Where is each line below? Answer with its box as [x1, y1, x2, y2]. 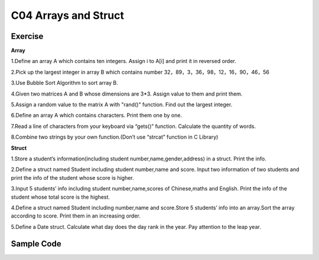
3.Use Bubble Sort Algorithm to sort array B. [11, 80, 118, 87]
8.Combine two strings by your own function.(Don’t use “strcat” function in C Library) [11, 133, 219, 141]
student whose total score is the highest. [11, 193, 110, 200]
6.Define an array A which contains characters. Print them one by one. [11, 112, 183, 119]
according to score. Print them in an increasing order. [11, 212, 141, 219]
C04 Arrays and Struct [11, 9, 124, 22]
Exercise [11, 31, 44, 41]
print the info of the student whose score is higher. [11, 174, 134, 181]
